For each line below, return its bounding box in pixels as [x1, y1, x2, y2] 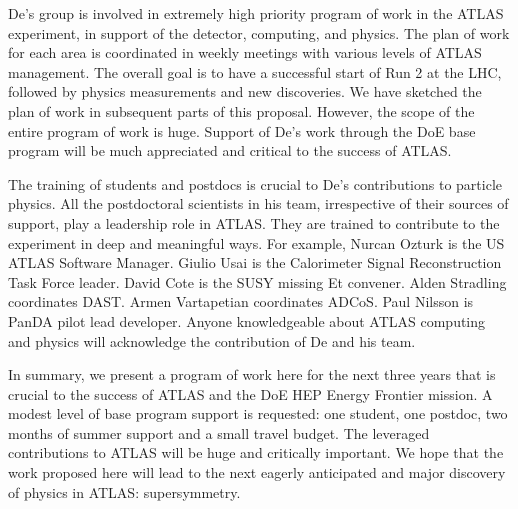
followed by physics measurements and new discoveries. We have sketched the [8, 81, 482, 102]
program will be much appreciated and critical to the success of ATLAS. [8, 140, 452, 161]
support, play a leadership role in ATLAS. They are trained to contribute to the [8, 212, 500, 233]
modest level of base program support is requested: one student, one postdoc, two [8, 403, 508, 424]
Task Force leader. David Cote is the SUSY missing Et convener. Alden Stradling [8, 271, 507, 292]
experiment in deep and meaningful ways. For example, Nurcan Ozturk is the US [8, 232, 505, 253]
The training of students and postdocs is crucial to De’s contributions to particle [8, 173, 503, 194]
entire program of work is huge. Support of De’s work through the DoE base [8, 120, 476, 141]
